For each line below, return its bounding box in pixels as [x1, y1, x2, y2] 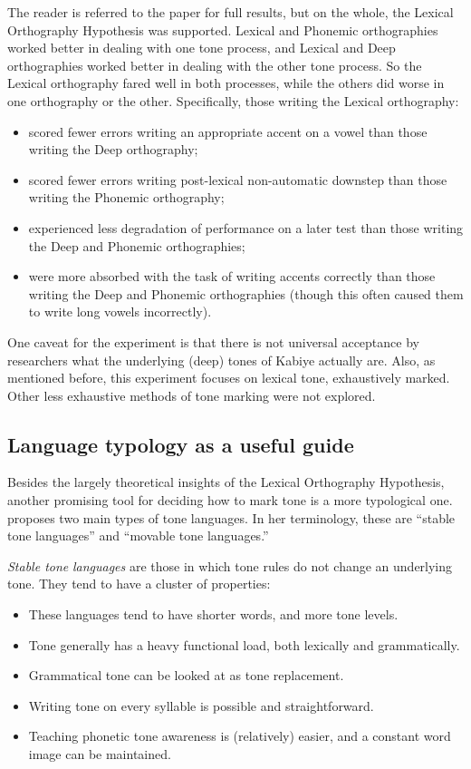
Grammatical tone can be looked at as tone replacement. [28, 666, 344, 685]
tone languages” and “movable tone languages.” [7, 526, 269, 545]
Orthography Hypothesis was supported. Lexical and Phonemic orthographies [7, 20, 438, 39]
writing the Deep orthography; [28, 140, 198, 159]
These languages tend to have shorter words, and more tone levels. [28, 605, 399, 624]
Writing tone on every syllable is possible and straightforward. [28, 696, 374, 715]
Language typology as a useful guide [7, 430, 354, 458]
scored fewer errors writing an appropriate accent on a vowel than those [28, 122, 428, 141]
